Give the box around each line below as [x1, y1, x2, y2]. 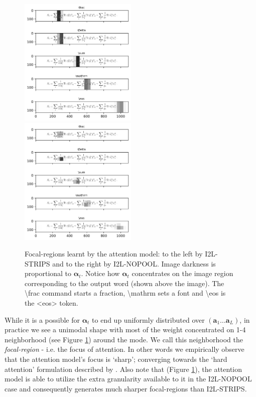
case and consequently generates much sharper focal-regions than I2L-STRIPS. [5, 383, 247, 393]
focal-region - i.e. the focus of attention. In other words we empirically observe [5, 344, 244, 354]
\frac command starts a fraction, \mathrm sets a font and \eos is [25, 288, 226, 298]
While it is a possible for [5, 314, 80, 325]
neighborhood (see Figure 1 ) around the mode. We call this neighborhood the [5, 334, 243, 344]
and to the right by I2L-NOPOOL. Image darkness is [52, 258, 216, 269]
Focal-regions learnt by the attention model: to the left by [25, 248, 203, 259]
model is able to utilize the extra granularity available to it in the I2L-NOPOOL [5, 373, 252, 384]
